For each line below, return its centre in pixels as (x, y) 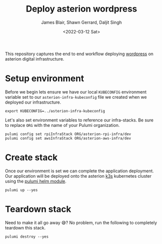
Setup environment (45, 79)
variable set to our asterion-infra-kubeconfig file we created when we (76, 97)
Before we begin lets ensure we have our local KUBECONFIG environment (76, 92)
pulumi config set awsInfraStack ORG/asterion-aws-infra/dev (68, 138)
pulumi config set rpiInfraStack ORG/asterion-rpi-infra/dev (68, 134)
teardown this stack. (25, 228)
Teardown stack (38, 209)
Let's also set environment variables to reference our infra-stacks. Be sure (79, 120)
